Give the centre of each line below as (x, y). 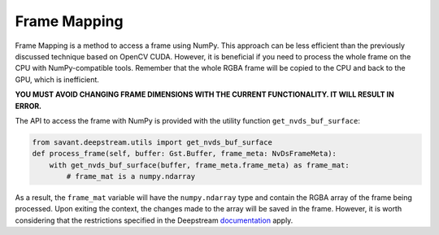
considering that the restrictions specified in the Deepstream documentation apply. (154, 220)
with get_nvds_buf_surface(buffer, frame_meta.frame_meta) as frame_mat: (199, 165)
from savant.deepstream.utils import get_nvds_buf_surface (152, 142)
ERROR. (28, 106)
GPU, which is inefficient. (57, 79)
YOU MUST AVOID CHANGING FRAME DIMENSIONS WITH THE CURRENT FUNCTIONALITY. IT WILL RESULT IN (204, 94)
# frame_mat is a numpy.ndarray (130, 176)
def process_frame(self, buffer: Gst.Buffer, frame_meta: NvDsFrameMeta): (185, 154)
